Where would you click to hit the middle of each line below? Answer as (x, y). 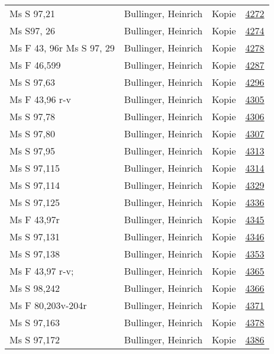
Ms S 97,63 (32, 82)
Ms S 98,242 (35, 288)
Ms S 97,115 (35, 168)
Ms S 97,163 (35, 322)
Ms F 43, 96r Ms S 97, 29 (62, 48)
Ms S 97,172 (35, 339)
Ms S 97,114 (35, 185)
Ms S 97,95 (32, 151)
